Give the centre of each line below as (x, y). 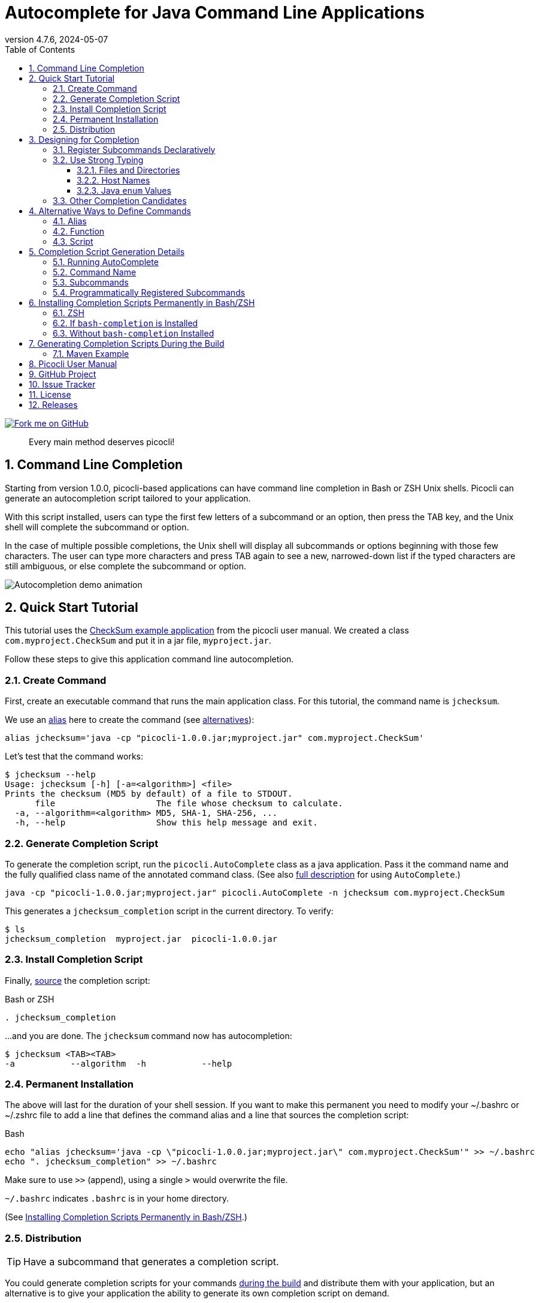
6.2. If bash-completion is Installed (125, 323)
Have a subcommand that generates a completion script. (151, 1262)
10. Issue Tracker (62, 384)
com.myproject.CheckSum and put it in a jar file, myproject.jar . (138, 641)
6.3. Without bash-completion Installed (134, 333)
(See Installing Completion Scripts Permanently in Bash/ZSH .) (126, 1217)
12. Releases (53, 404)
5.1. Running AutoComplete (106, 262)
